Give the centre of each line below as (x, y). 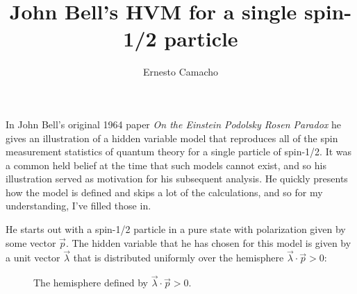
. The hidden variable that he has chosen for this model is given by (208, 242)
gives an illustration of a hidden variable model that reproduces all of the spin (172, 138)
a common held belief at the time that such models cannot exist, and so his (166, 165)
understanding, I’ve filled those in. (78, 206)
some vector (31, 242)
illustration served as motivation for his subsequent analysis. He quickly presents (177, 179)
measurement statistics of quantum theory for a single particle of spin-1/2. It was (179, 152)
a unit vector (33, 258)
